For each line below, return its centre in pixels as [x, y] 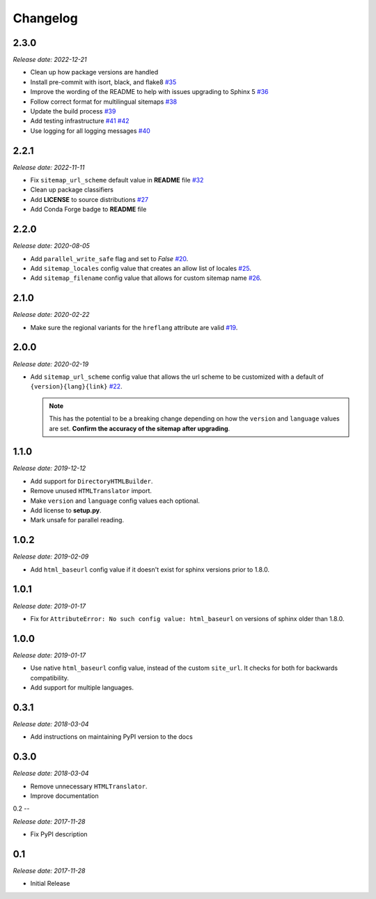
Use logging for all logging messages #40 [91, 131]
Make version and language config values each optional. [115, 501]
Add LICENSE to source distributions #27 [89, 199]
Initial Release [50, 884]
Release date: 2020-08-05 [52, 246]
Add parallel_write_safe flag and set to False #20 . [109, 258]
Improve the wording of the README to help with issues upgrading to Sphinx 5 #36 [149, 92]
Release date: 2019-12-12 [49, 468]
